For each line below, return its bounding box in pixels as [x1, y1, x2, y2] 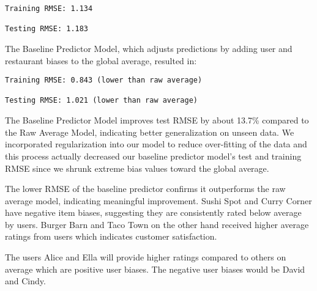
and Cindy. [5, 274, 46, 287]
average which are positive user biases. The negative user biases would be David [5, 262, 305, 275]
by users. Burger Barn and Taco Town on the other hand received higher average [5, 218, 309, 230]
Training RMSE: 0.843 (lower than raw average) [5, 76, 203, 85]
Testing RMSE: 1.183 [5, 24, 89, 34]
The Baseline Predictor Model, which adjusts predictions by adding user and [5, 42, 293, 54]
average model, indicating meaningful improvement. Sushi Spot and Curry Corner [5, 194, 312, 207]
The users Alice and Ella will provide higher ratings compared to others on [5, 251, 286, 263]
